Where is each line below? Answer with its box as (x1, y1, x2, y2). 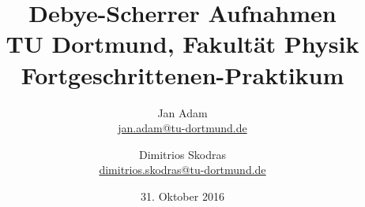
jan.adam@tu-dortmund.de (118, 120, 247, 136)
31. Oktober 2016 (141, 187, 224, 204)
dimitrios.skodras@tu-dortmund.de (99, 161, 266, 178)
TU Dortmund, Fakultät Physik (6, 28, 359, 60)
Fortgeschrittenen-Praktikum (21, 58, 344, 91)
